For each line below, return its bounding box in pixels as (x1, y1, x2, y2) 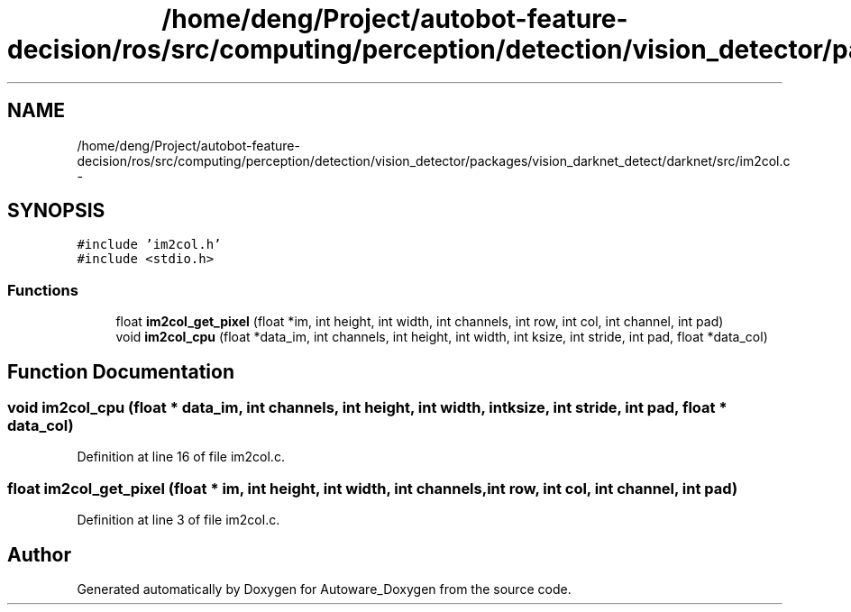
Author (7, 543, 71, 566)
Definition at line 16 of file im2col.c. (77, 449, 285, 465)
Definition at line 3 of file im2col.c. (77, 512, 280, 528)
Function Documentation (7, 360, 234, 383)
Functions (7, 280, 78, 299)
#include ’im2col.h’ (77, 237, 222, 252)
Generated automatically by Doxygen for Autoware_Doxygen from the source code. (77, 581, 572, 597)
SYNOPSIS (7, 199, 105, 223)
